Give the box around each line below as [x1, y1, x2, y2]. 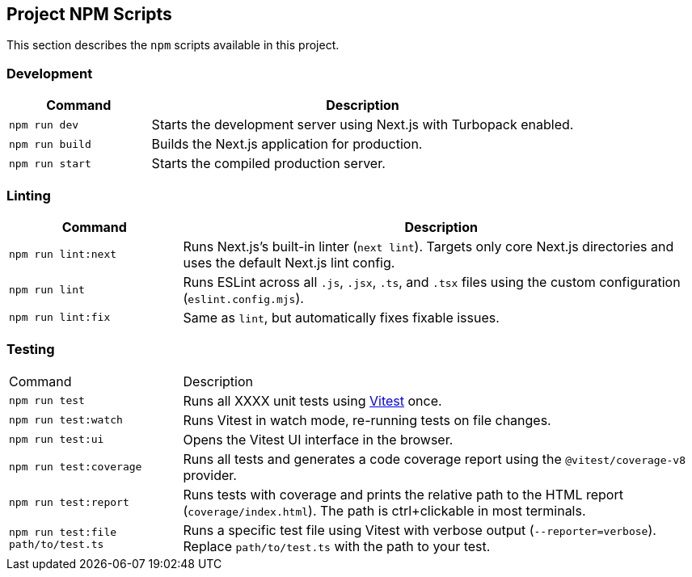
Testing [6, 341, 55, 358]
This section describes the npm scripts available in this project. [6, 38, 340, 53]
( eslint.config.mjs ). [183, 289, 304, 306]
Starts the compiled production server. [151, 155, 386, 172]
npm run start [9, 157, 91, 170]
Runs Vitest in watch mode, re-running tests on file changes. [183, 411, 551, 428]
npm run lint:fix [9, 311, 111, 324]
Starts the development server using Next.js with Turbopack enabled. [151, 116, 574, 133]
